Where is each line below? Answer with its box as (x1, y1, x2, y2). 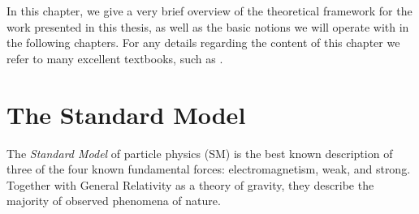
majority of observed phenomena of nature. (6, 192, 221, 209)
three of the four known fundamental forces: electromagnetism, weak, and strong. (6, 160, 411, 178)
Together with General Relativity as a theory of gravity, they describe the (6, 176, 374, 193)
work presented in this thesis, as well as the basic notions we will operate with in (6, 18, 409, 35)
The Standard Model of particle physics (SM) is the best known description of (6, 144, 393, 161)
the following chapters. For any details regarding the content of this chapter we (6, 34, 400, 51)
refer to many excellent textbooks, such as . (6, 49, 223, 66)
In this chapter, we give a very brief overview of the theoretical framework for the (6, 2, 413, 19)
